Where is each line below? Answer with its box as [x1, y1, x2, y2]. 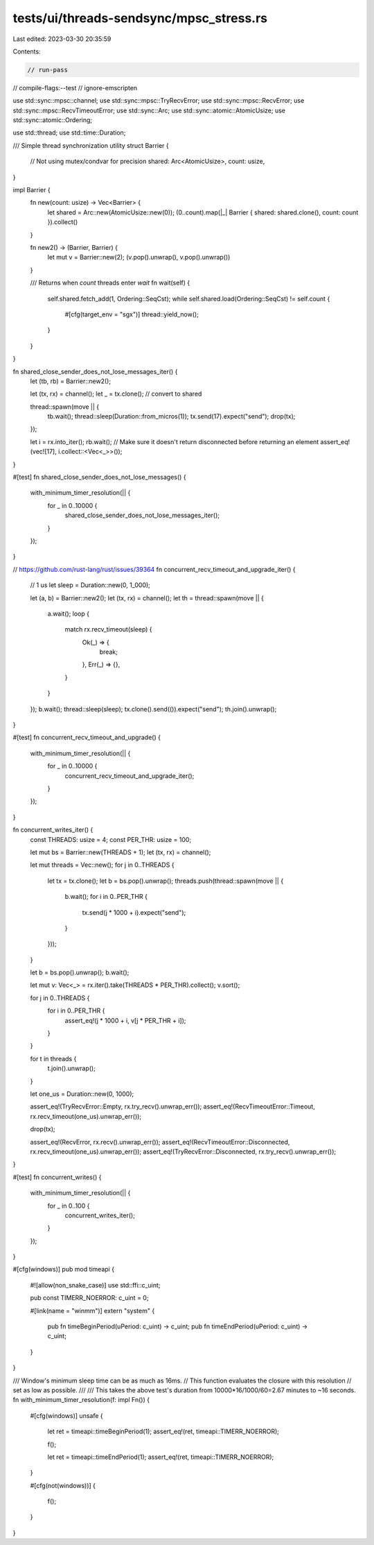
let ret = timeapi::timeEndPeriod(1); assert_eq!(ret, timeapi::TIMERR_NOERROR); [47, 1453, 274, 1461]
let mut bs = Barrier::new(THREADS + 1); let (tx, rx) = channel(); [30, 847, 211, 856]
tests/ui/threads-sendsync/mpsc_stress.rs [12, 10, 268, 26]
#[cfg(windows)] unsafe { [30, 1411, 103, 1419]
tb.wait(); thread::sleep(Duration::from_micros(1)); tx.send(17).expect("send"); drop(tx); [47, 412, 296, 421]
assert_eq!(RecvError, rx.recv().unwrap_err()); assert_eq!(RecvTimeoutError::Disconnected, [30, 1138, 290, 1146]
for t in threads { [30, 1054, 77, 1063]
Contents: [12, 47, 41, 56]
